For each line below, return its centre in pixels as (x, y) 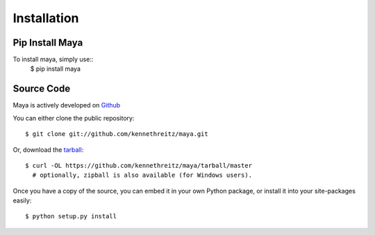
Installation (46, 18)
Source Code (42, 89)
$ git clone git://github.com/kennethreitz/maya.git (117, 134)
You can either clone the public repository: (74, 118)
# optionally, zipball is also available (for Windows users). (142, 175)
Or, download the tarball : (48, 150)
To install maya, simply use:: (53, 60)
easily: (22, 200)
